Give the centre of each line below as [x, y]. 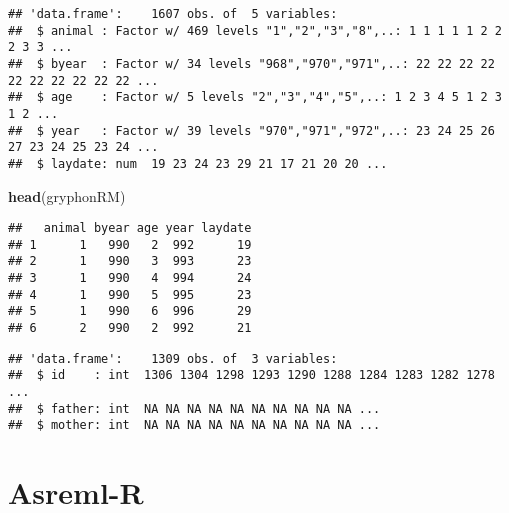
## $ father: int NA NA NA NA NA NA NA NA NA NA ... [194, 408]
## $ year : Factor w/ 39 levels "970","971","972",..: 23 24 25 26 [251, 130]
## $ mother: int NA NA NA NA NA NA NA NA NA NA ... [194, 425]
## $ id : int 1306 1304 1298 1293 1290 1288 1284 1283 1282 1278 [251, 375]
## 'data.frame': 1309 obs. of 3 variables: [173, 358]
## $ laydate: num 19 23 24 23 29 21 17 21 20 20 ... [198, 163]
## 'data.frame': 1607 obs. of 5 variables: [173, 14]
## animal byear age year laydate [130, 228]
